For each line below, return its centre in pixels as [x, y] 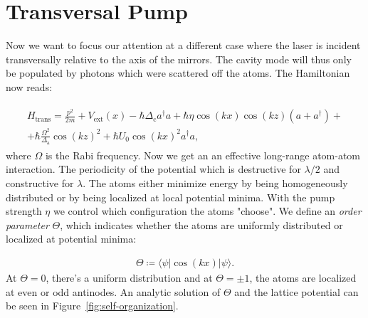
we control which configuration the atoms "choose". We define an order [207, 211]
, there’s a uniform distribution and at [129, 277]
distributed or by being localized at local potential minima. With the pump [170, 197]
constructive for [40, 182]
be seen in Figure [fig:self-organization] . [92, 306]
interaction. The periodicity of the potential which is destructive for [153, 169]
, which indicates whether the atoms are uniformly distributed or [201, 224]
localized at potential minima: [71, 239]
